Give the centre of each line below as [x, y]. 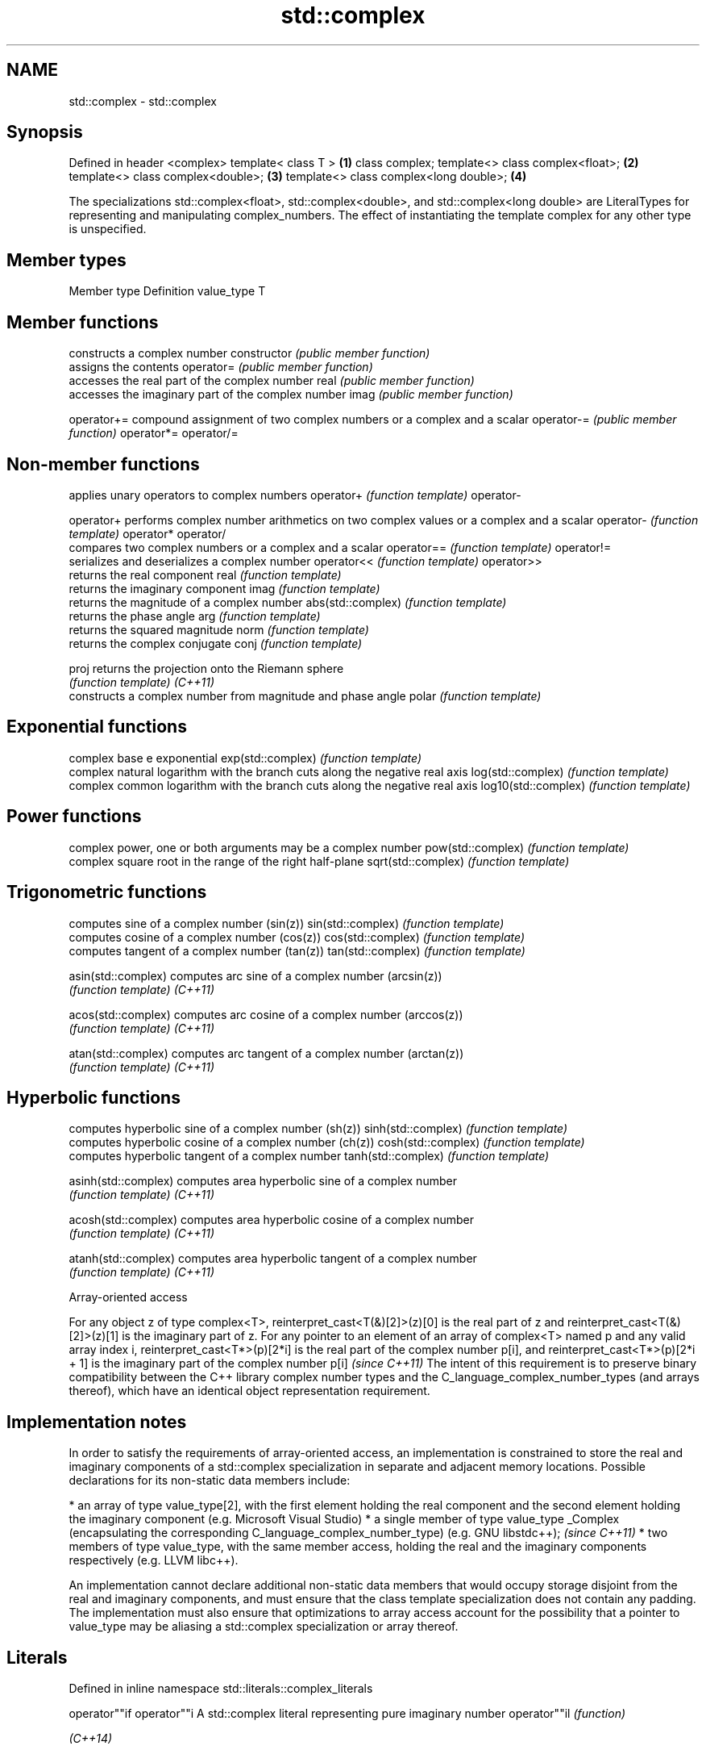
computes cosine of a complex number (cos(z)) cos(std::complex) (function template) [297, 937]
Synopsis [45, 132]
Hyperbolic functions [93, 1097]
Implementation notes [97, 1422]
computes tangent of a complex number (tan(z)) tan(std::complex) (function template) [297, 950]
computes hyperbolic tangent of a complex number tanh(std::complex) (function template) [309, 1156]
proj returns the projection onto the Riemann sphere [206, 668]
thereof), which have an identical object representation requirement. [249, 1391]
